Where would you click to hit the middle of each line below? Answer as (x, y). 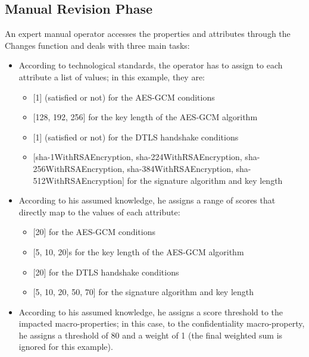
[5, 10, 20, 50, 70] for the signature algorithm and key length (143, 292)
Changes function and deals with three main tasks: (97, 45)
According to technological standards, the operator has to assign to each (151, 65)
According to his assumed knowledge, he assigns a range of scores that (147, 200)
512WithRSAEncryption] (79, 180)
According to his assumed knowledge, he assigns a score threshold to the (151, 311)
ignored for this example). (66, 347)
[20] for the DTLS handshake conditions (106, 272)
